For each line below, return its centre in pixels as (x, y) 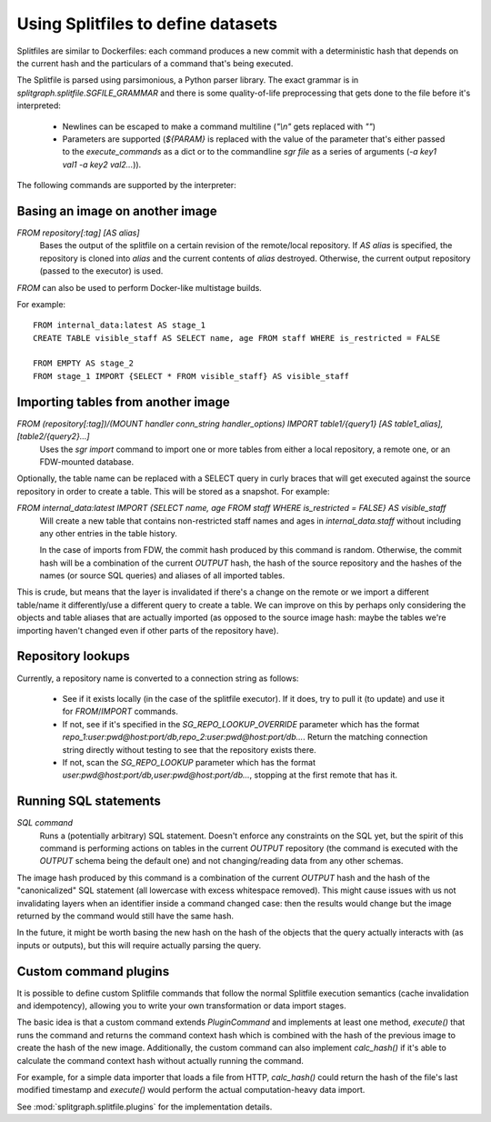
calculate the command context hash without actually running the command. (160, 1060)
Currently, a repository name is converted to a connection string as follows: (158, 678)
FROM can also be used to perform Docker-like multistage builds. (140, 287)
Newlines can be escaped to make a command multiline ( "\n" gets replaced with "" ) (219, 126)
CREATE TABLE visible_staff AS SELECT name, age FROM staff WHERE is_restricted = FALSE (237, 338)
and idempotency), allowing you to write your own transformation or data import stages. (181, 1006)
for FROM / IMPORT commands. (120, 711)
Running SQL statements (89, 801)
